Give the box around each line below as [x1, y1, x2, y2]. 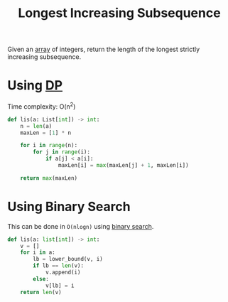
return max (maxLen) [20, 174, 78, 182]
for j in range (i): [33, 149, 91, 156]
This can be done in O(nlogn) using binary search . [7, 222, 154, 230]
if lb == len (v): [33, 262, 84, 269]
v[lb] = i [45, 282, 75, 289]
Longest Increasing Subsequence [17, 5, 222, 21]
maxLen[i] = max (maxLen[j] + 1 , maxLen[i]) [58, 162, 190, 169]
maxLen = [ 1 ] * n [20, 129, 72, 136]
